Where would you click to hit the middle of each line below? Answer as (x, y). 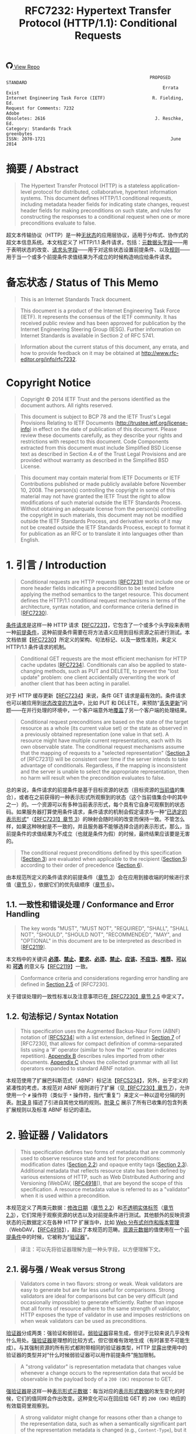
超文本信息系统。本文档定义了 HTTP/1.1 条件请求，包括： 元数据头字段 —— (94, 242)
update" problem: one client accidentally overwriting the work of (98, 677)
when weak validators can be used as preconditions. (84, 1321)
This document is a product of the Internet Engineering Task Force (100, 311)
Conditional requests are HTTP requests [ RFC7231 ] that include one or (105, 582)
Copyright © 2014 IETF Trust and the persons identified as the (95, 399)
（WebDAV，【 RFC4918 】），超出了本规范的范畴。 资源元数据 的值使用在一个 (95, 1229)
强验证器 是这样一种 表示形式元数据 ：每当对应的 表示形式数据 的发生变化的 (93, 1391)
